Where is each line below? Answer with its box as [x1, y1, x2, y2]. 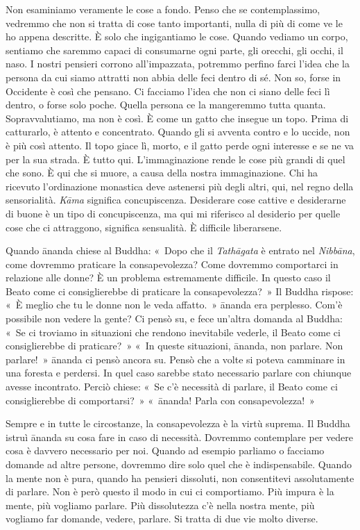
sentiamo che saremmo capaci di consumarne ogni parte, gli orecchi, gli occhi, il [6, 42, 343, 57]
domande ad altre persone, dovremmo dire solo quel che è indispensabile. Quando [6, 457, 352, 471]
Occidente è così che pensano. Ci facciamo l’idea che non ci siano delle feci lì [6, 83, 330, 98]
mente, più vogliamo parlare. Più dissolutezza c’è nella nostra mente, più [6, 497, 315, 512]
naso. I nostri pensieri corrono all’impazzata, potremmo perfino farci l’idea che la [6, 56, 350, 71]
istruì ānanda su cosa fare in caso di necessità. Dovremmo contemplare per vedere [6, 429, 353, 444]
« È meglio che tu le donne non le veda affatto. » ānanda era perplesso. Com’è [6, 297, 343, 312]
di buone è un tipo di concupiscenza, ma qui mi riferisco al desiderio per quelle [6, 206, 341, 220]
